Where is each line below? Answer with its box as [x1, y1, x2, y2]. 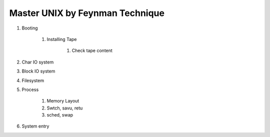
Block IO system [21, 68, 55, 74]
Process [21, 86, 39, 92]
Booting [21, 25, 38, 31]
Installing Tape [46, 36, 77, 42]
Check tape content [71, 47, 112, 53]
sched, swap [46, 112, 73, 118]
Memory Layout [46, 98, 79, 104]
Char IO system [21, 59, 54, 65]
